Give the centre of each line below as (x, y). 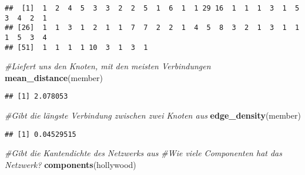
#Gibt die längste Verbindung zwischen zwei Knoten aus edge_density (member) (153, 115)
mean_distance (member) (54, 77)
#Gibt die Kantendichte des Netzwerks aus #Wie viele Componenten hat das (143, 153)
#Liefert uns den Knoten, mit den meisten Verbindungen (108, 66)
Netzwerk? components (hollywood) (71, 164)
